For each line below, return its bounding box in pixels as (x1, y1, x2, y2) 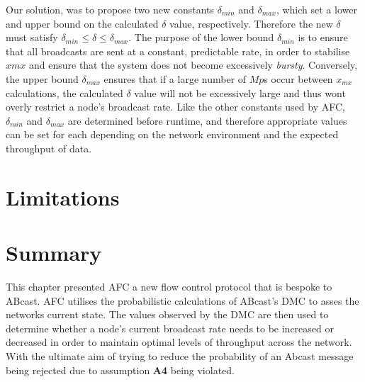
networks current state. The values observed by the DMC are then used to (6, 307, 329, 322)
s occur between (264, 71, 333, 86)
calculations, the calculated (6, 85, 123, 100)
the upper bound (6, 71, 79, 86)
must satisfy (6, 30, 58, 45)
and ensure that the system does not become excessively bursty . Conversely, (28, 57, 358, 72)
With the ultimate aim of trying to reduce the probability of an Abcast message (6, 349, 354, 363)
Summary (6, 238, 102, 267)
